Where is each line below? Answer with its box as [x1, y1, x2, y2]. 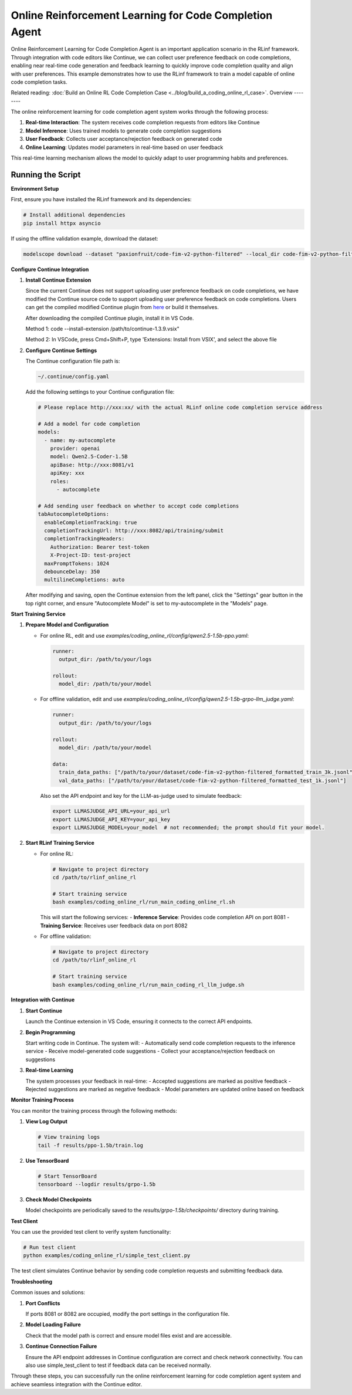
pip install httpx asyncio [23, 220, 101, 226]
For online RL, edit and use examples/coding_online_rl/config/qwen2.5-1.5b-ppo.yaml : [40, 632, 249, 639]
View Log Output [25, 1118, 67, 1125]
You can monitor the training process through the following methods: [11, 1107, 177, 1114]
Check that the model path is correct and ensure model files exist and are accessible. [25, 1332, 232, 1339]
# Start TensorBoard [38, 1173, 97, 1179]
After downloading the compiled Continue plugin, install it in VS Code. [25, 314, 194, 321]
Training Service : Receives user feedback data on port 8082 [40, 922, 188, 929]
